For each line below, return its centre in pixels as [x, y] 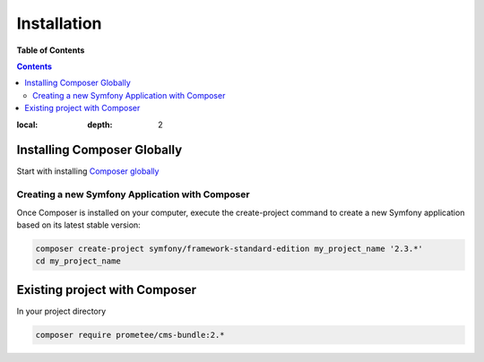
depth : [100, 125]
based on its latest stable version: [78, 225]
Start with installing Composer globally [88, 171]
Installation [59, 23]
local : [27, 125]
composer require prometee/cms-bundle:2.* [130, 335]
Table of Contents [51, 50]
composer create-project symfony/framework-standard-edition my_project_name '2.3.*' [229, 248]
